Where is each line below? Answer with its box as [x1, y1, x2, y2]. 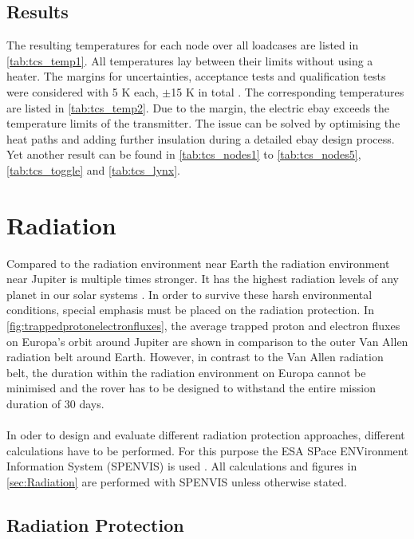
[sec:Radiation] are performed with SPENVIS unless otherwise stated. [6, 473, 347, 490]
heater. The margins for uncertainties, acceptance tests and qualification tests [6, 68, 386, 85]
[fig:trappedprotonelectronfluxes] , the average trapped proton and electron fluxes [6, 317, 400, 334]
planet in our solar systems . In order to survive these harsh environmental [6, 285, 373, 302]
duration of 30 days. [6, 395, 104, 412]
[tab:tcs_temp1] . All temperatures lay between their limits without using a [6, 52, 373, 69]
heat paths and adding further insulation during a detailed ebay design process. [6, 130, 395, 147]
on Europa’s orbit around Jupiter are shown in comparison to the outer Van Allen [6, 332, 408, 349]
